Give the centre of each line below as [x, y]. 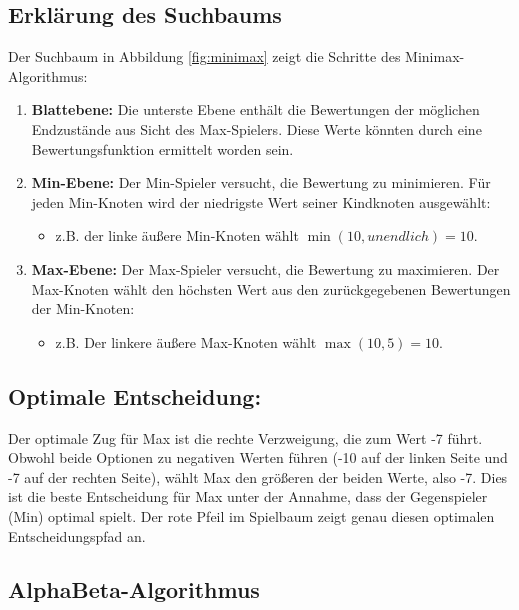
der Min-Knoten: [83, 308]
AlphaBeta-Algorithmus [134, 589]
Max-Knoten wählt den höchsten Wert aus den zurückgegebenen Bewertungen [271, 288]
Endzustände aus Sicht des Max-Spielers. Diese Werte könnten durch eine [256, 128]
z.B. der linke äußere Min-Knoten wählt [177, 235]
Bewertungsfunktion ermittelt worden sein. [162, 148]
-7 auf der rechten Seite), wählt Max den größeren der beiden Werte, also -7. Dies [258, 476]
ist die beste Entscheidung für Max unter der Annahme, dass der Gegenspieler [248, 496]
